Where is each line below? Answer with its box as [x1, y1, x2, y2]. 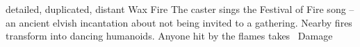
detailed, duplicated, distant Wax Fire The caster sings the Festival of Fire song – [6, 2, 354, 16]
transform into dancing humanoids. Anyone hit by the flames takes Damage [6, 29, 333, 43]
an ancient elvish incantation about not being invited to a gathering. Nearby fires [6, 15, 352, 29]
